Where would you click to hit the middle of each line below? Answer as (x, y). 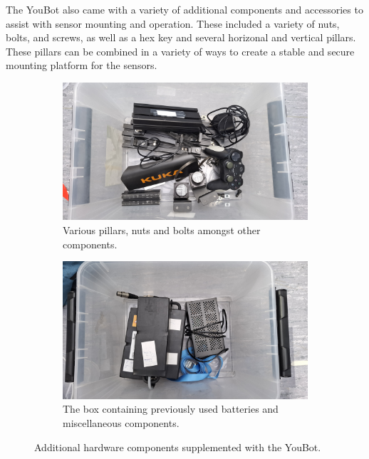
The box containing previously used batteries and (171, 409)
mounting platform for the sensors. (82, 65)
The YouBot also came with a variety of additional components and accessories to (184, 9)
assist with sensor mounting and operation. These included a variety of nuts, (173, 23)
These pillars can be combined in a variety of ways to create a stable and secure (180, 51)
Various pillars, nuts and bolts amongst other (162, 230)
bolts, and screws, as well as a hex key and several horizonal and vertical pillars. (181, 37)
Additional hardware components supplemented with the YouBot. (178, 447)
